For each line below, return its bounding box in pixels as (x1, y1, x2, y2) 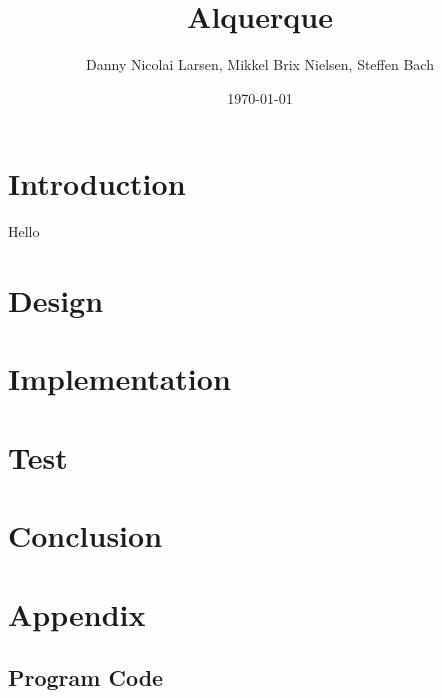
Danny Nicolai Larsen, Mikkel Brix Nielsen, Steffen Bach (86, 54, 434, 75)
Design (8, 280, 104, 321)
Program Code (8, 662, 164, 693)
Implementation (8, 358, 231, 399)
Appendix (8, 593, 146, 634)
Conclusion (8, 515, 163, 556)
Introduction (8, 163, 186, 204)
